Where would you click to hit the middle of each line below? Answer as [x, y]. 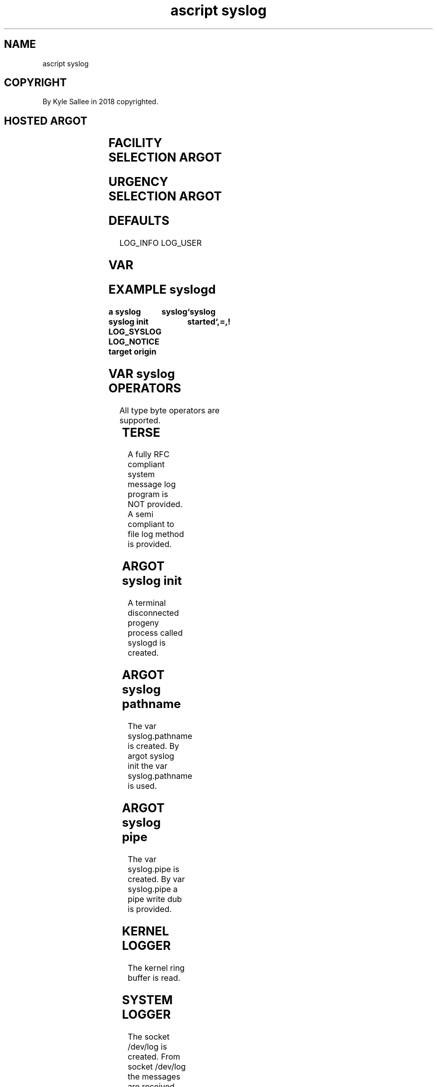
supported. [140, 420]
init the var [148, 766]
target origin [132, 351]
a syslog [125, 311]
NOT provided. [155, 504]
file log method [156, 534]
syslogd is [147, 643]
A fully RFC [149, 454]
